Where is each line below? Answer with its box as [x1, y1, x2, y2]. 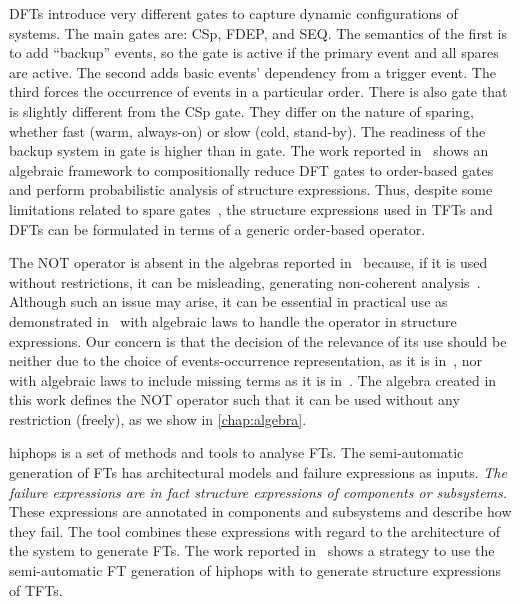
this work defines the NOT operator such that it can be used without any [9, 389, 460, 410]
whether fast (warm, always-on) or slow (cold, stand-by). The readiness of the [9, 120, 486, 141]
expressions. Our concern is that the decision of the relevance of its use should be [9, 330, 507, 351]
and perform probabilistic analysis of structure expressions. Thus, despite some [9, 179, 493, 200]
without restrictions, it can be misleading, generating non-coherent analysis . [9, 271, 481, 292]
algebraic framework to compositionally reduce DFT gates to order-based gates [9, 159, 494, 180]
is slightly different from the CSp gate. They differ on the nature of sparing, [9, 100, 474, 121]
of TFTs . [9, 579, 63, 600]
